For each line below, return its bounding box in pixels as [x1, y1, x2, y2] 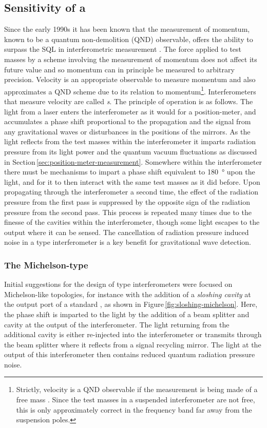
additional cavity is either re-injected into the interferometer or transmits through [4, 329, 262, 340]
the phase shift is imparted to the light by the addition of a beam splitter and [4, 308, 250, 319]
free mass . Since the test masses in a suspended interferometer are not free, [16, 394, 255, 405]
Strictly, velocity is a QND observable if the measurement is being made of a [16, 384, 258, 395]
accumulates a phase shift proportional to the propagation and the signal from [4, 116, 251, 127]
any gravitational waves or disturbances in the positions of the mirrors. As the [4, 126, 251, 137]
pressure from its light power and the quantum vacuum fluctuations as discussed [4, 146, 257, 157]
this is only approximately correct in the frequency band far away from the [16, 404, 252, 415]
